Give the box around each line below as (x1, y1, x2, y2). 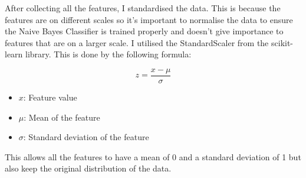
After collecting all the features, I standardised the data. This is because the (5, 2, 281, 14)
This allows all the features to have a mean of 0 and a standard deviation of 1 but (5, 150, 301, 163)
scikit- (271, 36, 294, 48)
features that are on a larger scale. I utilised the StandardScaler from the (5, 36, 269, 48)
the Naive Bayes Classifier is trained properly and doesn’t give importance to (5, 25, 284, 37)
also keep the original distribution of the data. (5, 162, 172, 174)
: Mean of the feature (24, 111, 100, 123)
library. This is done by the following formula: (25, 48, 192, 60)
